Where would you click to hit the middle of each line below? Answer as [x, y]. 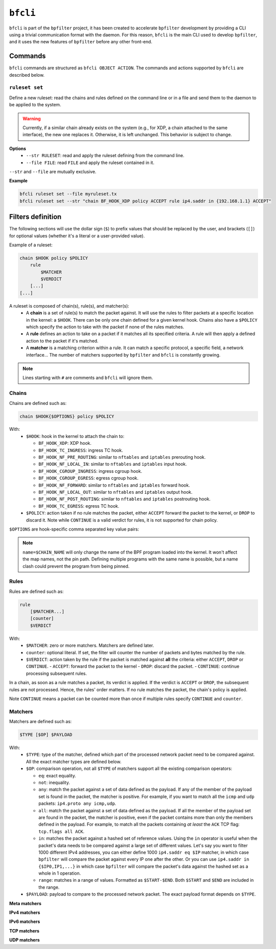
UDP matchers [24, 940]
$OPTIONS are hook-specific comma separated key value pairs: [74, 529]
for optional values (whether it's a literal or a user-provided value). [77, 236]
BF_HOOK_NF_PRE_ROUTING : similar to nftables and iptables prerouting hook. [122, 457]
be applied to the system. [35, 105]
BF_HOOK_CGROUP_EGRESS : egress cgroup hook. [89, 478]
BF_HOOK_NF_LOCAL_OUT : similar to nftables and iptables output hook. [116, 492]
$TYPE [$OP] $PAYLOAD [46, 735]
